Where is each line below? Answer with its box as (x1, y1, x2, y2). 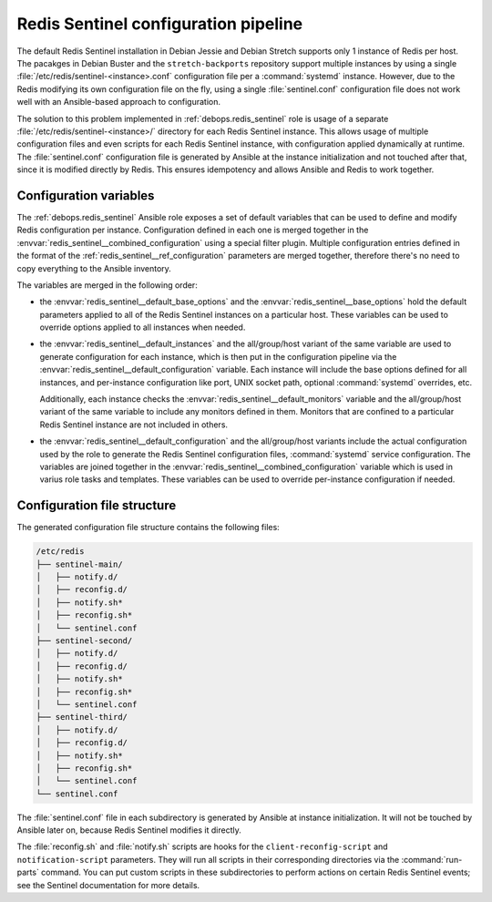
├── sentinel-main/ (36, 559, 123, 569)
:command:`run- (401, 854, 463, 865)
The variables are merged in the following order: (16, 279, 198, 291)
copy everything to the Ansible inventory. (16, 262, 172, 273)
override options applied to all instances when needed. (39, 322, 246, 333)
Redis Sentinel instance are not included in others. (39, 419, 228, 430)
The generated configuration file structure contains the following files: (16, 522, 280, 533)
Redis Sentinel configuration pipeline (16, 14, 303, 34)
